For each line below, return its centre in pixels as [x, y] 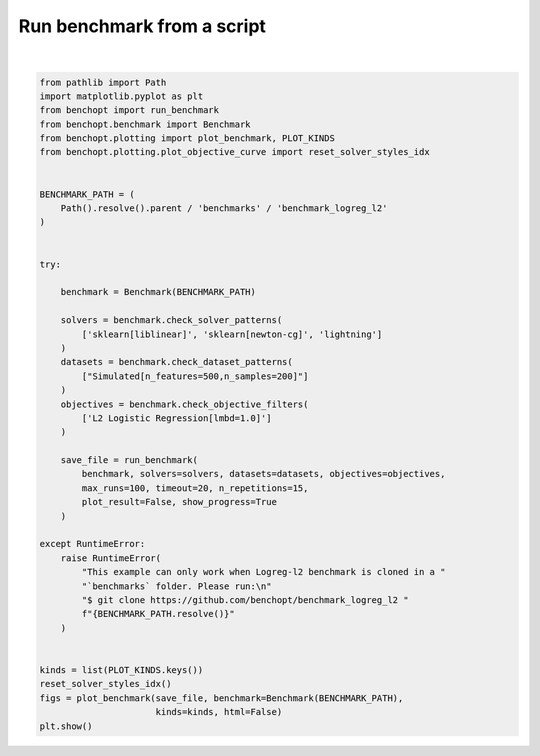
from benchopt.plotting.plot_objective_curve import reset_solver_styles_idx [234, 152]
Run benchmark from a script [142, 26]
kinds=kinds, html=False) [219, 712]
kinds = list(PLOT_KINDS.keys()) [121, 669]
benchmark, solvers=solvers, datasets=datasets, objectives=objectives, [263, 474]
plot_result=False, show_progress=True [179, 502]
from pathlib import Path [103, 82]
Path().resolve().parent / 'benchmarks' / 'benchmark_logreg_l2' [224, 208]
